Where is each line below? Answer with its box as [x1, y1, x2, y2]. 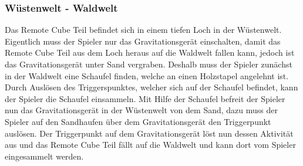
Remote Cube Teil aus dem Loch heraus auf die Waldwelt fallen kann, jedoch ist [5, 46, 295, 59]
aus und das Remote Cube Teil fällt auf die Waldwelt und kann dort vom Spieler [5, 138, 296, 151]
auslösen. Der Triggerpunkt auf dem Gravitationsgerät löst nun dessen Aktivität [5, 127, 294, 139]
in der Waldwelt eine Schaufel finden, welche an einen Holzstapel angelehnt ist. [5, 69, 289, 82]
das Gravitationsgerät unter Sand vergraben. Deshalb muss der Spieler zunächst [5, 58, 292, 70]
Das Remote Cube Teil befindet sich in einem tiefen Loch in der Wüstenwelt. [5, 23, 282, 36]
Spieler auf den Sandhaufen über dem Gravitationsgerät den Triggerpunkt [5, 115, 271, 127]
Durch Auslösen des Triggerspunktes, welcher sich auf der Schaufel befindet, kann [5, 81, 298, 93]
